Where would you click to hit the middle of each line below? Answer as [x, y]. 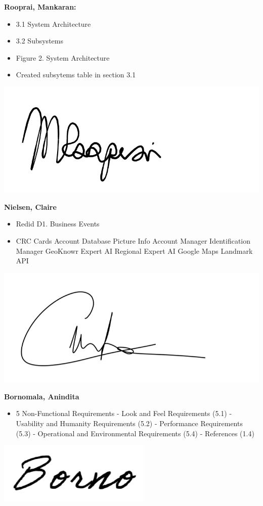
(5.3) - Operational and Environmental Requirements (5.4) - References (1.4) [135, 433]
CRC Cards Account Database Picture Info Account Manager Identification [133, 241]
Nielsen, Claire [30, 206]
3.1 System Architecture [53, 24]
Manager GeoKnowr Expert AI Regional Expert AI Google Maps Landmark [134, 250]
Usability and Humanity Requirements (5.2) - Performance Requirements [129, 423]
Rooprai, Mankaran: [40, 7]
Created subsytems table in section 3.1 [76, 75]
